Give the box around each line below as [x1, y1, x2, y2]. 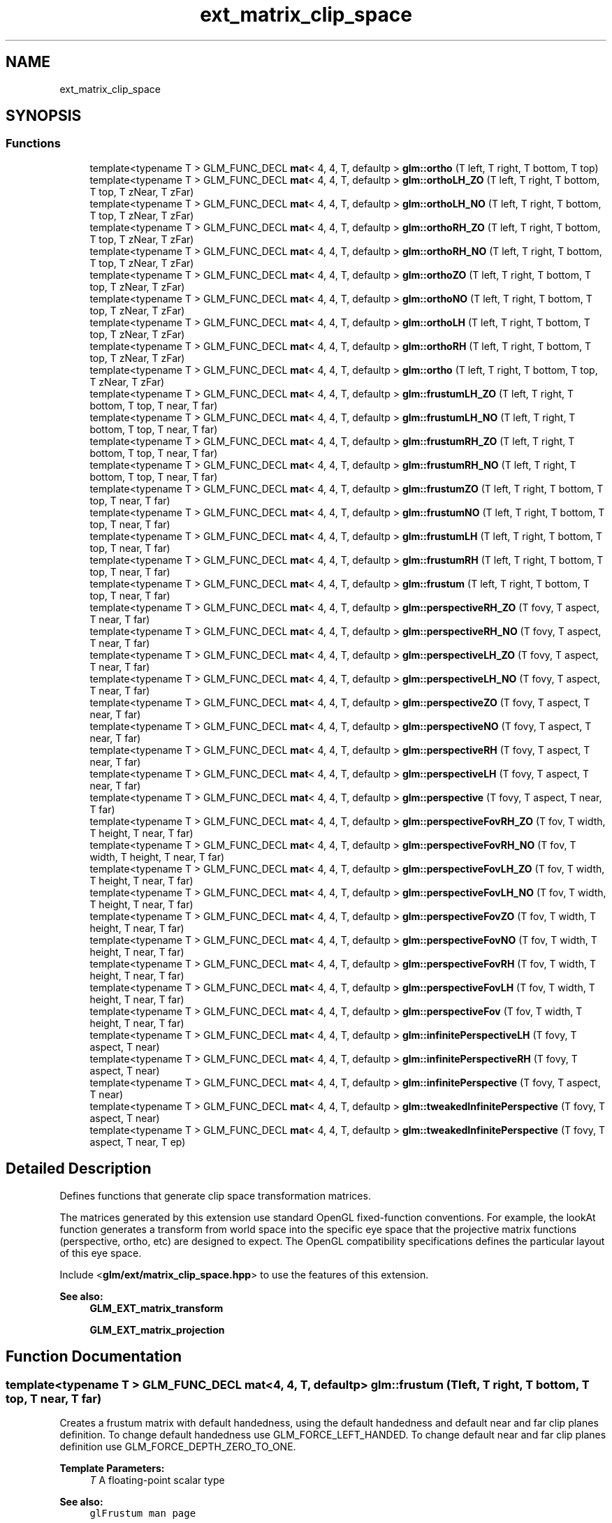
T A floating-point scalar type [89, 1473, 225, 1486]
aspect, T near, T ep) [89, 1135, 186, 1148]
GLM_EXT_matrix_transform [89, 1302, 224, 1314]
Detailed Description [6, 1160, 152, 1178]
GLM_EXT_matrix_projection [89, 1323, 225, 1336]
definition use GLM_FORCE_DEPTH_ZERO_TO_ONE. [59, 1440, 296, 1452]
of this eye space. [59, 1246, 142, 1259]
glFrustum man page [89, 1507, 196, 1519]
